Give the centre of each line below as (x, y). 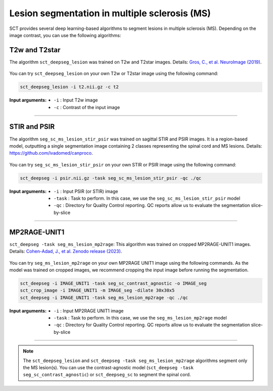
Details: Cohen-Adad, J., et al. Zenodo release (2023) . (66, 252)
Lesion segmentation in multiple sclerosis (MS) (110, 13)
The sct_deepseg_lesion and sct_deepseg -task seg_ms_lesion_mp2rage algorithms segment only (135, 361)
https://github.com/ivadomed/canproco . (51, 153)
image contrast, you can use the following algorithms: (65, 35)
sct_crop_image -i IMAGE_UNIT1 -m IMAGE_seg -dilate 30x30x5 (97, 291)
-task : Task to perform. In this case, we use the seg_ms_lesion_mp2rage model (140, 318)
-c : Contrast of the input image (87, 107)
